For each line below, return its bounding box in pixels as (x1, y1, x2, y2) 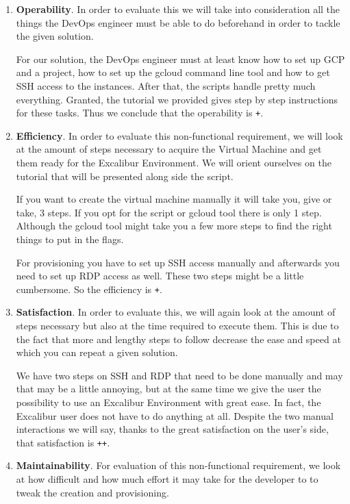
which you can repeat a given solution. (16, 345, 178, 360)
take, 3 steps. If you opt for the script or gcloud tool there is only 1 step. (16, 205, 322, 219)
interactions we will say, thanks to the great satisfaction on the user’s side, (16, 422, 329, 436)
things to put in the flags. (16, 231, 124, 246)
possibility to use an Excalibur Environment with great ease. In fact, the (16, 394, 321, 409)
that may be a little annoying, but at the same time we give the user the (16, 381, 321, 396)
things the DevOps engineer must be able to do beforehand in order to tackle (16, 15, 340, 29)
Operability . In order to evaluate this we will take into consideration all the (16, 2, 340, 16)
